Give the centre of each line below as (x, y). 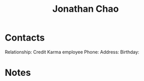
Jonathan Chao (86, 9)
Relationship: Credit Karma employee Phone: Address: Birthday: (72, 52)
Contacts (25, 38)
